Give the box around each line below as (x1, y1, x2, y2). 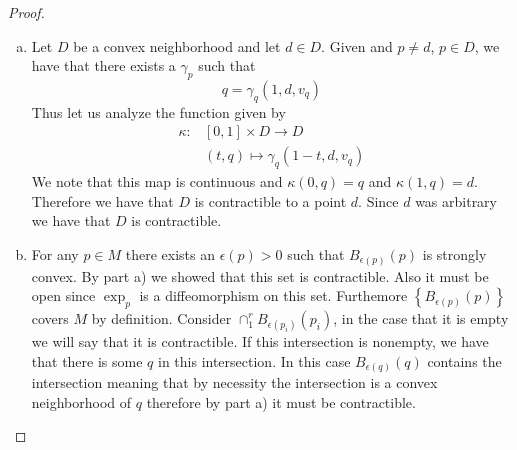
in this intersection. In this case (157, 350, 351, 371)
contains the (427, 350, 502, 371)
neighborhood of (31, 391, 132, 412)
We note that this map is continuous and (31, 171, 283, 192)
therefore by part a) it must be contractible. (146, 391, 416, 412)
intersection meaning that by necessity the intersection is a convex (31, 372, 438, 393)
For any (31, 244, 79, 265)
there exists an (125, 244, 216, 265)
